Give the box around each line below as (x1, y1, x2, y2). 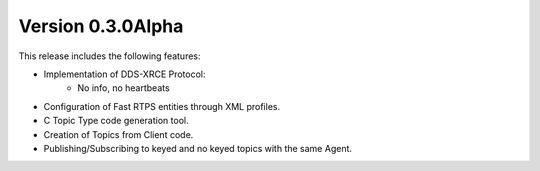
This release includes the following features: (18, 50, 201, 62)
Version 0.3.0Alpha (18, 15, 184, 37)
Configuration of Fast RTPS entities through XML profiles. (43, 100, 280, 112)
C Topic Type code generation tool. (43, 115, 189, 127)
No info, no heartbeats (77, 82, 170, 94)
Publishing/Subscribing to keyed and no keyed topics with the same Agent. (43, 142, 353, 154)
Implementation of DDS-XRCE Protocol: (43, 68, 206, 80)
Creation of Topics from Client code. (43, 128, 194, 140)
